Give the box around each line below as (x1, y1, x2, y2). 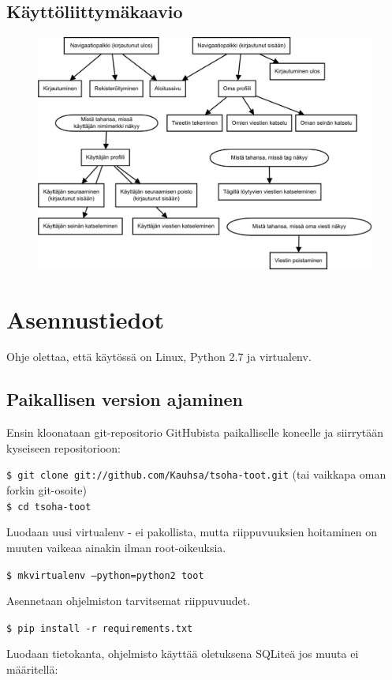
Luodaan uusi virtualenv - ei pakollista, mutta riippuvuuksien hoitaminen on (6, 524, 377, 540)
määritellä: (6, 661, 58, 678)
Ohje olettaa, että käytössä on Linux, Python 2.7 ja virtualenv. (6, 348, 312, 365)
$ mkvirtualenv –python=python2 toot (6, 569, 204, 581)
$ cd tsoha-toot (6, 501, 91, 513)
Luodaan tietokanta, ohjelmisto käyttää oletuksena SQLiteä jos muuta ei (6, 645, 359, 662)
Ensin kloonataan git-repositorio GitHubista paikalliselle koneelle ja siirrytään (6, 424, 384, 441)
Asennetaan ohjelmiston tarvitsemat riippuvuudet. (6, 592, 251, 609)
